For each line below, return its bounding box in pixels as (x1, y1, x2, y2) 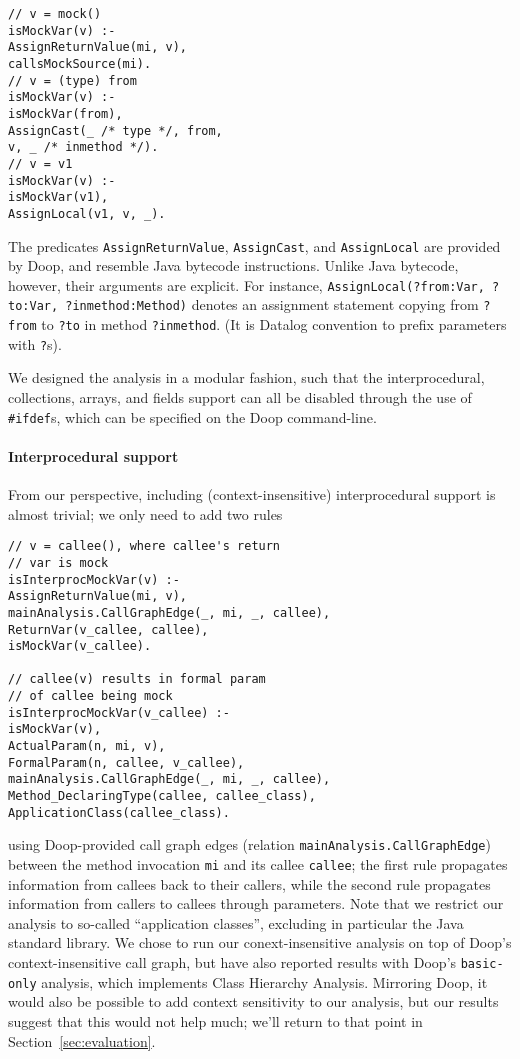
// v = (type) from (8, 73, 137, 88)
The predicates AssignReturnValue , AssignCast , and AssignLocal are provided (8, 235, 501, 256)
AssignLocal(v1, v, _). (8, 206, 166, 221)
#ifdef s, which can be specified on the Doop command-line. (8, 406, 377, 427)
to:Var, (8, 299, 59, 314)
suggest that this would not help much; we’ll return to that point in (8, 1010, 423, 1031)
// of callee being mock (8, 689, 173, 704)
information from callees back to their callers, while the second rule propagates (8, 873, 491, 894)
